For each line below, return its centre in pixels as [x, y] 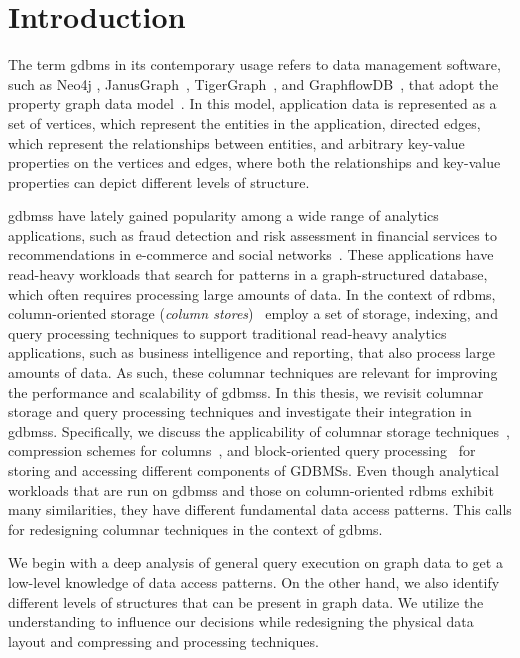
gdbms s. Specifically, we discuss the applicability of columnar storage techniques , [259, 430]
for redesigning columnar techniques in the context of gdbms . [195, 528]
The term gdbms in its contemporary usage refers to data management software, [254, 64]
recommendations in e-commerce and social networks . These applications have [251, 254]
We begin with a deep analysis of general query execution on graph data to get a [255, 562]
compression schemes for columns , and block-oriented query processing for [242, 450]
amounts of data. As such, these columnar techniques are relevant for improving [253, 372]
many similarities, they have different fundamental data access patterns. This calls [260, 509]
